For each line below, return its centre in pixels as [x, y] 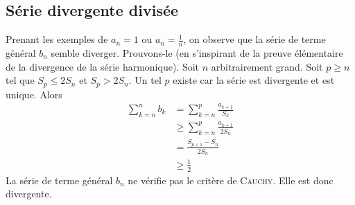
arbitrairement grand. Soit [267, 66]
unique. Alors [34, 94]
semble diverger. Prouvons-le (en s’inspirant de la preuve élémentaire [197, 53]
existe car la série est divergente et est [254, 80]
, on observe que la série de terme [254, 39]
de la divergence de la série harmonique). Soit [103, 66]
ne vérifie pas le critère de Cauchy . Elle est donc [231, 180]
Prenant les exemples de [57, 39]
